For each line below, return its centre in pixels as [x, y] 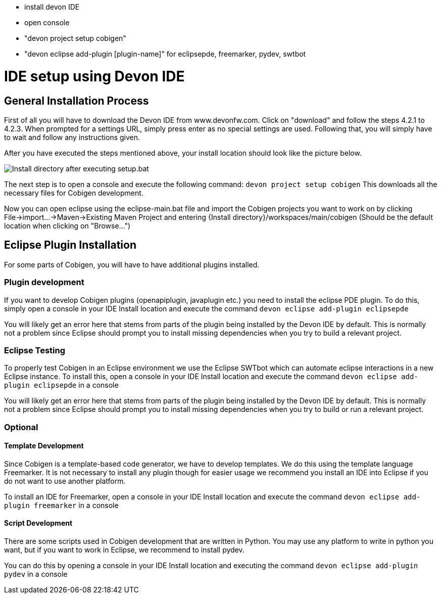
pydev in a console [36, 574]
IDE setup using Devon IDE [94, 76]
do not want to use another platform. [65, 481]
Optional [21, 427]
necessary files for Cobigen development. [74, 193]
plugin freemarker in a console [61, 505]
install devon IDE [52, 7]
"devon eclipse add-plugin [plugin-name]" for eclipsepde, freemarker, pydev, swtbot [165, 54]
